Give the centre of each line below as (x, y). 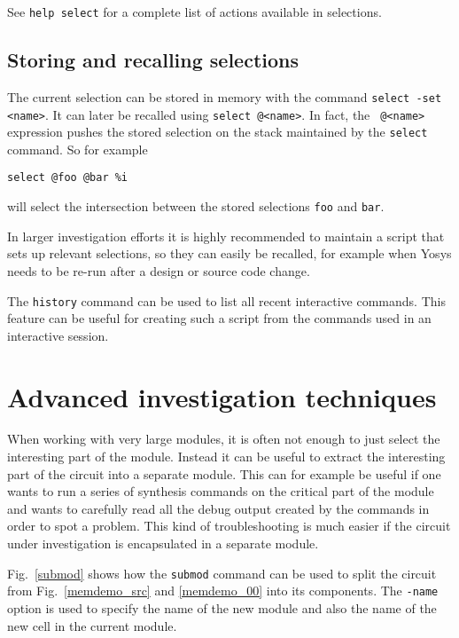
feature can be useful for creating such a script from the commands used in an (219, 318)
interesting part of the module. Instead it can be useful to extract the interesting (226, 457)
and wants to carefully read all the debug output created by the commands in (218, 508)
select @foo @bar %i (68, 178)
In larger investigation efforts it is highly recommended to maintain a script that (226, 236)
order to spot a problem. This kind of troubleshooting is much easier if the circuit (229, 526)
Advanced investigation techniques (222, 396)
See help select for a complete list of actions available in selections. (194, 12)
